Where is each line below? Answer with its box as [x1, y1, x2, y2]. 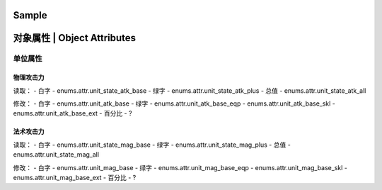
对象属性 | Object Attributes [13, 32, 137, 44]
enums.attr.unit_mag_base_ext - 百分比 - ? [13, 173, 137, 181]
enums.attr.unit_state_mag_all [13, 150, 99, 159]
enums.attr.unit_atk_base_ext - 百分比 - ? [13, 109, 132, 118]
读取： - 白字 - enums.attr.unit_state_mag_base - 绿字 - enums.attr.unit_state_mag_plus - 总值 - [13, 140, 291, 149]
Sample [13, 9, 47, 21]
